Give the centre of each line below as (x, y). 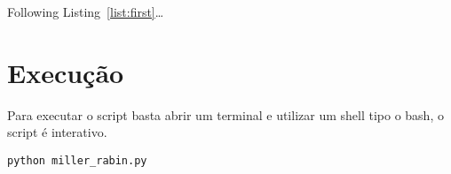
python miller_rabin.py (77, 160)
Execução (66, 72)
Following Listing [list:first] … (86, 11)
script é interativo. (57, 132)
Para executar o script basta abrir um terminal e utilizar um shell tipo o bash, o (225, 114)
